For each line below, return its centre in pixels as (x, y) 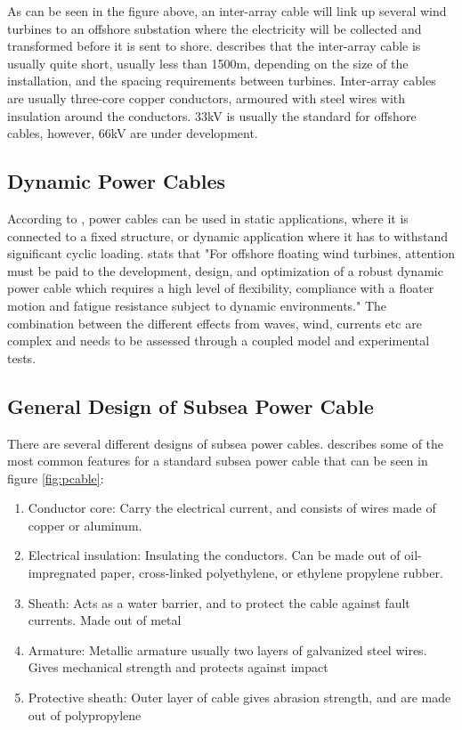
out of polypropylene (85, 714)
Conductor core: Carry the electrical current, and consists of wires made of (232, 508)
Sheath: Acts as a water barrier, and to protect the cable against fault (219, 602)
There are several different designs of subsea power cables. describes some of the (226, 443)
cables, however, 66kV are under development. (133, 133)
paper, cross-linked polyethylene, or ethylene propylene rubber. (272, 573)
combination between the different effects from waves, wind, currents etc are (215, 323)
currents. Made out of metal (105, 620)
